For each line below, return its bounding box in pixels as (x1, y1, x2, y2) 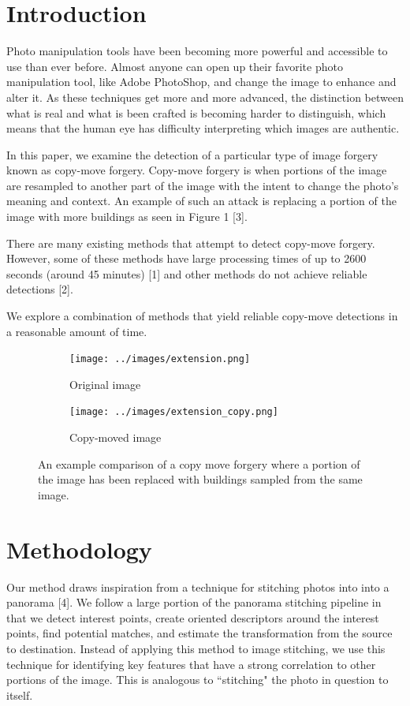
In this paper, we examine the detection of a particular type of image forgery (6, 146, 378, 162)
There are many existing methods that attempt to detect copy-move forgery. (6, 234, 375, 251)
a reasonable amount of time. (6, 323, 147, 339)
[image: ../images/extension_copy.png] (69, 406, 278, 418)
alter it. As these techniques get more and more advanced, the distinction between (6, 88, 404, 105)
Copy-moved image (69, 429, 162, 446)
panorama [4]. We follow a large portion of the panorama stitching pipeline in (6, 594, 382, 611)
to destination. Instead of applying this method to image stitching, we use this (6, 641, 386, 656)
